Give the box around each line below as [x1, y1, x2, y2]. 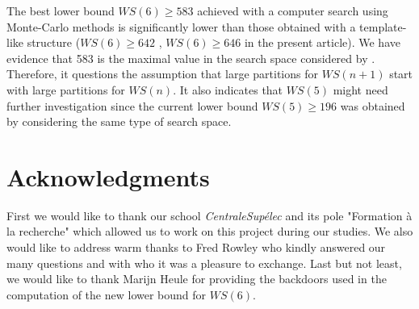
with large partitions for [6, 81, 125, 98]
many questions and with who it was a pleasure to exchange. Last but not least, [6, 254, 402, 271]
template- [359, 18, 407, 35]
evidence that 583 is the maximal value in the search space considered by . [6, 49, 375, 66]
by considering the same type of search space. [6, 113, 232, 130]
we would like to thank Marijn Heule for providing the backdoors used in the [6, 270, 387, 287]
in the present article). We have [244, 34, 400, 51]
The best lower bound [6, 2, 115, 19]
